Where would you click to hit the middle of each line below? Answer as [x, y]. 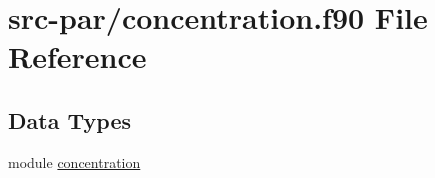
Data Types [69, 119]
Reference [77, 56]
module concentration [74, 161]
